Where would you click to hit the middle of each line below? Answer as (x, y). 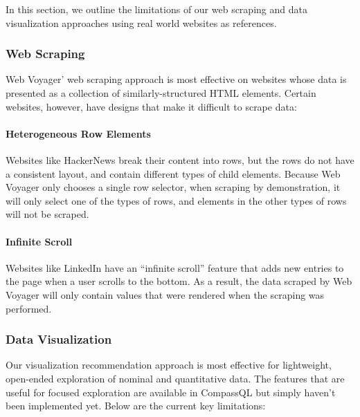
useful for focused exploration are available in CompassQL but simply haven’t (171, 392)
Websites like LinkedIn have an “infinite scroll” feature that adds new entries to (175, 267)
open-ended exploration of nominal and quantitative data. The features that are (175, 378)
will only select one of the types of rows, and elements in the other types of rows (176, 200)
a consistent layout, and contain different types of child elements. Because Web (173, 173)
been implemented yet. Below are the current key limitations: (136, 406)
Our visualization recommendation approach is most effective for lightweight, (169, 365)
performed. (29, 308)
